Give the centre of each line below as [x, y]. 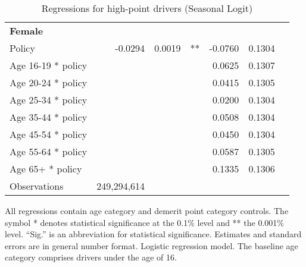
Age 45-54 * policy [49, 134]
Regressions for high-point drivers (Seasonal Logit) [147, 8]
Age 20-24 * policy [49, 82]
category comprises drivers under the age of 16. [91, 257]
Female [26, 31]
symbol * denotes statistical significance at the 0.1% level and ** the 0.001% [144, 222]
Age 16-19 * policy [49, 65]
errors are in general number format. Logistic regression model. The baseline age [152, 245]
